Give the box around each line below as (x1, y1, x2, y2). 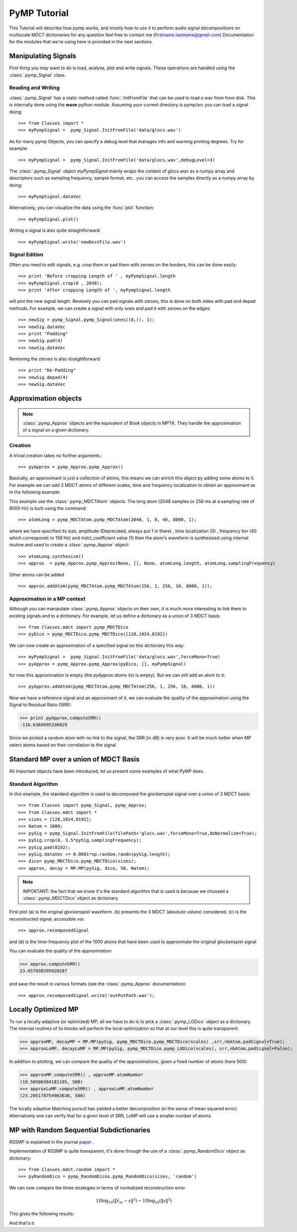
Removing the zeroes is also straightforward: (9, 356, 101, 362)
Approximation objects (9, 394, 82, 403)
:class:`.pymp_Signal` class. (9, 72, 66, 78)
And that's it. (9, 1220, 36, 1226)
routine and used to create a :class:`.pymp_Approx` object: (9, 542, 130, 548)
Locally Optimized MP (9, 1005, 79, 1014)
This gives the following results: (9, 1211, 75, 1217)
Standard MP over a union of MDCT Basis (9, 755, 140, 763)
